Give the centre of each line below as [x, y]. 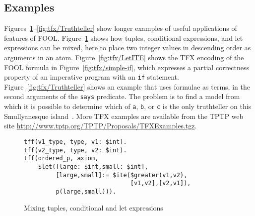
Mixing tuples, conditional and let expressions [94, 207]
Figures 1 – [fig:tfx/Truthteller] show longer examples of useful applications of [121, 28]
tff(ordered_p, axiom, [61, 159]
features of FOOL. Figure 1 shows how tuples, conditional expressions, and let [124, 38]
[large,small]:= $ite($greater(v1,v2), [122, 175]
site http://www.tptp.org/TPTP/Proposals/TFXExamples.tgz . [100, 126]
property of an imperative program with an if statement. [92, 77]
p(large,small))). [86, 191]
